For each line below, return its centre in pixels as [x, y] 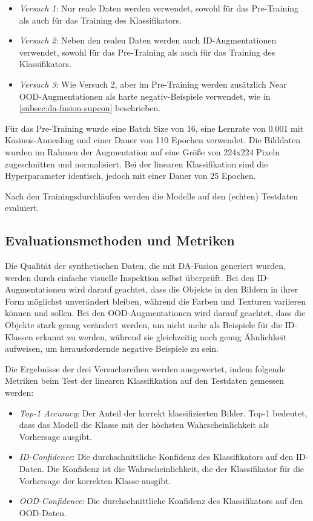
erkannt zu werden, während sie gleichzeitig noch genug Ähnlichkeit [161, 336]
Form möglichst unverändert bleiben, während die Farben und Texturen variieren [156, 301]
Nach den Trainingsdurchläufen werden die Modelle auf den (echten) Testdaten [152, 196]
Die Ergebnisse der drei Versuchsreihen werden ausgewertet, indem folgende [145, 368]
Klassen [19, 336]
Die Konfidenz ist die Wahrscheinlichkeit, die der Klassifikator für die [176, 469]
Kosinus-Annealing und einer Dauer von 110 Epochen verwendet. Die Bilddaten [153, 140]
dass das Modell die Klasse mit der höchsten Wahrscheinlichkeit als [144, 425]
